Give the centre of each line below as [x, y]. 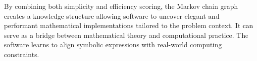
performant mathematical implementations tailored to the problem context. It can [129, 25]
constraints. [22, 54]
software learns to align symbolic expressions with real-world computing [113, 45]
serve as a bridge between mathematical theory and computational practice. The [126, 35]
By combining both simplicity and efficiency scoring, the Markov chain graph [121, 6]
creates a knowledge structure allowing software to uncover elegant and [112, 15]
